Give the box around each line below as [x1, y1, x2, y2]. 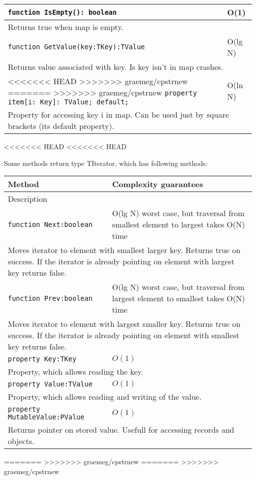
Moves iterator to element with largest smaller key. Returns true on [8, 318, 241, 330]
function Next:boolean [8, 220, 93, 228]
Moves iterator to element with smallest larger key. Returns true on [8, 244, 241, 256]
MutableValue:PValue [8, 413, 85, 421]
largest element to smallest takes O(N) [112, 292, 245, 304]
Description [8, 193, 47, 205]
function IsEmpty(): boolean [8, 8, 117, 16]
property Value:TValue [8, 380, 93, 388]
